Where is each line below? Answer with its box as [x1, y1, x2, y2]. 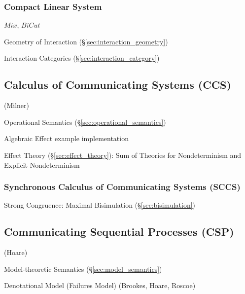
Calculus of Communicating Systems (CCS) [4, 77, 231, 92]
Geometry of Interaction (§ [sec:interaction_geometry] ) [4, 36, 168, 46]
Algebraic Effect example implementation [4, 133, 129, 144]
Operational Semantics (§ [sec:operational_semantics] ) [4, 116, 166, 127]
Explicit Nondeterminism [4, 159, 80, 170]
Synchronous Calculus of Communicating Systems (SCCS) [4, 181, 241, 193]
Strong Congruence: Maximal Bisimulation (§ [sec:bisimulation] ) [4, 200, 196, 210]
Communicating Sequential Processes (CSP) [4, 224, 234, 239]
